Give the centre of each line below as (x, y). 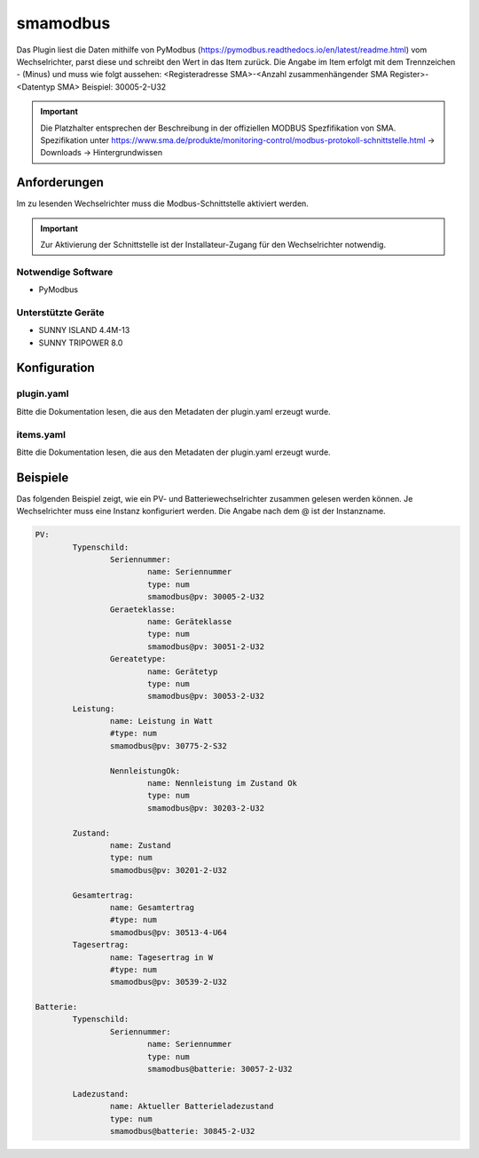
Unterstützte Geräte (61, 313)
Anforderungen (60, 182)
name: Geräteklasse (189, 621)
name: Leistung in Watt (161, 721)
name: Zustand (141, 845)
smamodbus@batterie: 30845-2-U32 (182, 1131)
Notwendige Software (65, 272)
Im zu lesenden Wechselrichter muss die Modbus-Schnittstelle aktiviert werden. (163, 203)
